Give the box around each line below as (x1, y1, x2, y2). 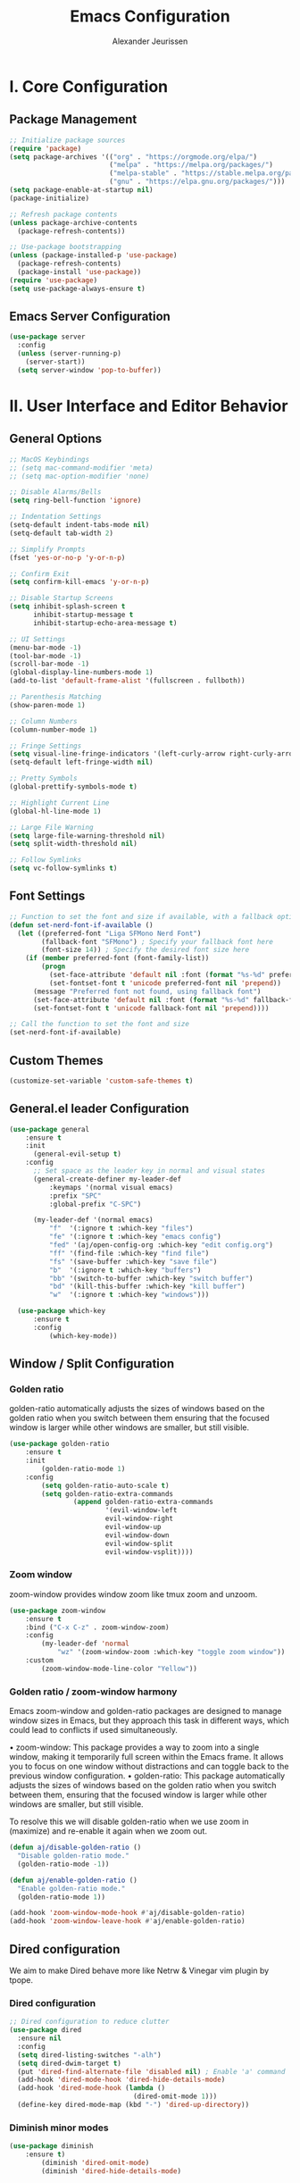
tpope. (9, 1974, 34, 1985)
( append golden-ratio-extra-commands (72, 1498, 214, 1507)
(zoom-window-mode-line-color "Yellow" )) (41, 1664, 198, 1673)
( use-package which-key (17, 1307, 105, 1316)
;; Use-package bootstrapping (9, 243, 122, 252)
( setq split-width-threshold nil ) (9, 840, 138, 849)
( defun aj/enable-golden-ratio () (9, 1876, 138, 1885)
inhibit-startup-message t (32, 610, 134, 620)
